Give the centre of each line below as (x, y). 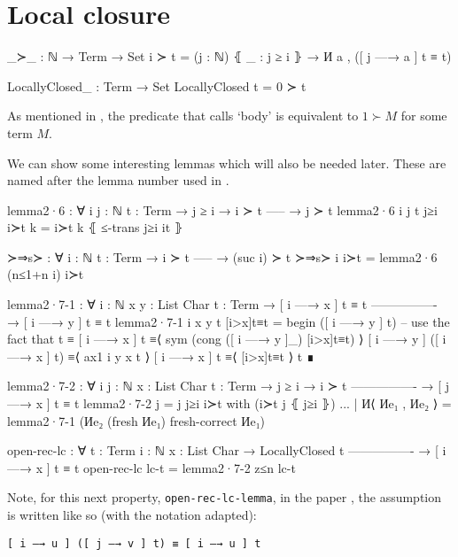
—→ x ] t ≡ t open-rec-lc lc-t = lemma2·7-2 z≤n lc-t (151, 467)
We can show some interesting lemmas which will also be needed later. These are (227, 162)
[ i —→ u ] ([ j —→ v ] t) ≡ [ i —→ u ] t (134, 543)
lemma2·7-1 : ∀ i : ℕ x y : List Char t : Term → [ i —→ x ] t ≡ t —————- (222, 304)
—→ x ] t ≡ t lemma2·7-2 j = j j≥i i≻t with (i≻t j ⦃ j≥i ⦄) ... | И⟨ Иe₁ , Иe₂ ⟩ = (229, 403)
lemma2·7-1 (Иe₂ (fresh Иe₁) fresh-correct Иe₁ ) (136, 420)
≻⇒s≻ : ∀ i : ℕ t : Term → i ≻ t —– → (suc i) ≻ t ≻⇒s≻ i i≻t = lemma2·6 (222, 256)
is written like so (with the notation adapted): (132, 515)
